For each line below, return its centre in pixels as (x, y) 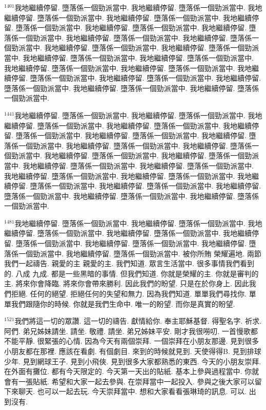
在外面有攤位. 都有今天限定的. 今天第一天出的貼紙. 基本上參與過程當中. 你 (128, 371)
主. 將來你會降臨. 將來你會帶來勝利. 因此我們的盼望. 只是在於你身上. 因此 (127, 283)
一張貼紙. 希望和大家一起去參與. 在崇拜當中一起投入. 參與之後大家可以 (136, 381)
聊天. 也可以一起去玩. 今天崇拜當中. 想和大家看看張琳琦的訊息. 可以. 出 (137, 391)
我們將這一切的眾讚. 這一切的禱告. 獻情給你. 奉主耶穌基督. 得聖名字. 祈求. (138, 321)
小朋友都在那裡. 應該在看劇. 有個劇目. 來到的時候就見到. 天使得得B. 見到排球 (133, 351)
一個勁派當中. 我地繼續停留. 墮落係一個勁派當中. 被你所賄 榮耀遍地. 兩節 (140, 253)
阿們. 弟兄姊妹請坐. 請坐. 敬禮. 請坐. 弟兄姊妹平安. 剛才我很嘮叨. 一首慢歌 (127, 331)
